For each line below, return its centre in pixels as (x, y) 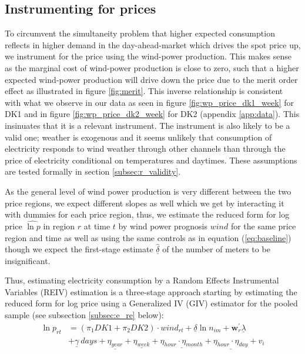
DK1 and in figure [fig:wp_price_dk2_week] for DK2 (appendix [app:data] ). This (152, 114)
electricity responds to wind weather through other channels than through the (145, 148)
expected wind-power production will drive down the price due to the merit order (151, 79)
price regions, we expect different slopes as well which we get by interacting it (145, 203)
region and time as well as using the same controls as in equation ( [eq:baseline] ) (148, 237)
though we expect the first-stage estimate (79, 249)
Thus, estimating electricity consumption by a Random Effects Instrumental (142, 280)
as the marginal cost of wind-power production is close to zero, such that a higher (152, 67)
